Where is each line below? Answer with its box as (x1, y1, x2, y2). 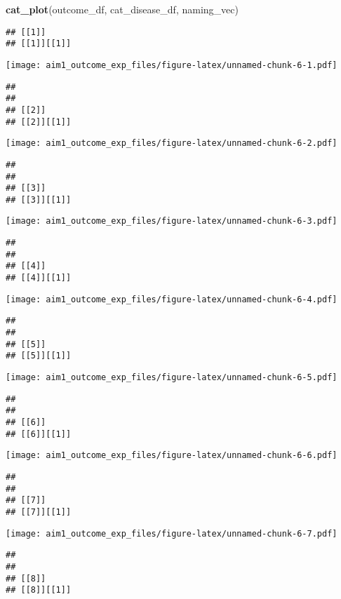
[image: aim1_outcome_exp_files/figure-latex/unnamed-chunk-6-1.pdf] (6, 60, 337, 70)
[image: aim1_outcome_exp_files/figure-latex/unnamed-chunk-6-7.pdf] (6, 528, 337, 539)
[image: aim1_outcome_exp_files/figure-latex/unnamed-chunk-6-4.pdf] (6, 294, 337, 304)
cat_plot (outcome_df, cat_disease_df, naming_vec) (6, 2, 239, 16)
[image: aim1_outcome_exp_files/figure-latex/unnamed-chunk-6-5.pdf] (6, 372, 337, 383)
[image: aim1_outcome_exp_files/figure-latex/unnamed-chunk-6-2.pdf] (6, 138, 337, 149)
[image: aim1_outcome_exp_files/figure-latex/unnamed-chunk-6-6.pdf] (6, 450, 337, 461)
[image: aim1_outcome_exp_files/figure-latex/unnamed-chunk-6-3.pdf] (6, 216, 337, 227)
